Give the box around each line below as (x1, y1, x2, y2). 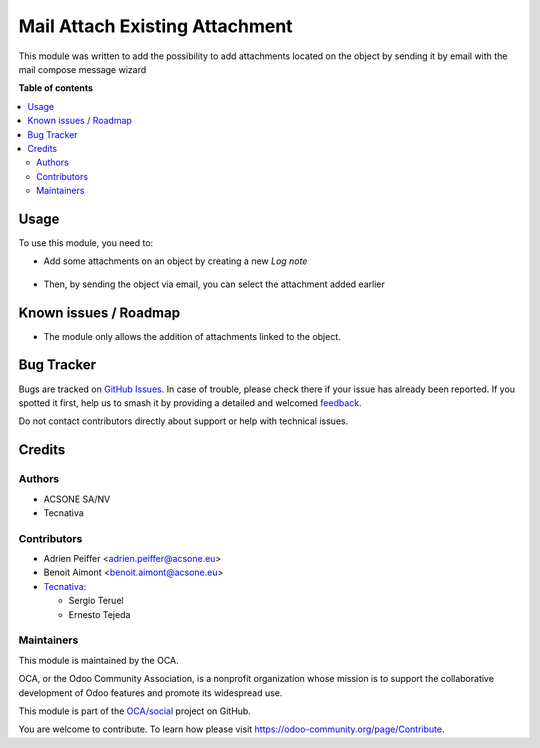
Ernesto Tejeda (68, 608, 131, 620)
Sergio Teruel (68, 595, 124, 607)
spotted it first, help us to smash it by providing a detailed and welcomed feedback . (18, 396, 362, 409)
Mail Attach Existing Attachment (18, 15, 294, 37)
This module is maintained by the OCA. (18, 654, 179, 666)
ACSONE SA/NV (43, 493, 111, 505)
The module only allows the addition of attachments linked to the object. (43, 330, 342, 342)
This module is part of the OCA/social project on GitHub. (18, 705, 252, 717)
